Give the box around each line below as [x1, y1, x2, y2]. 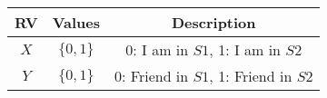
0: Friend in [114, 65, 189, 86]
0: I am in [125, 39, 189, 60]
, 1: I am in [209, 39, 282, 60]
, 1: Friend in [209, 65, 292, 86]
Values [52, 12, 101, 33]
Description [171, 12, 256, 33]
